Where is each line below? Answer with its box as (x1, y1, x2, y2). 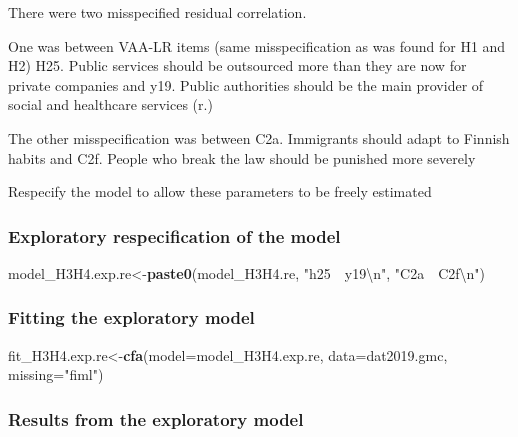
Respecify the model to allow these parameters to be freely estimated (8, 181, 432, 202)
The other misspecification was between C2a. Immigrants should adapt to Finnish (8, 127, 510, 148)
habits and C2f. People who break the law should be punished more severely (8, 147, 476, 168)
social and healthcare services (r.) (8, 94, 213, 115)
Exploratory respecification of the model (8, 223, 341, 248)
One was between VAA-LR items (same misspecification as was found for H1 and (8, 35, 506, 56)
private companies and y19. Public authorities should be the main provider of (8, 74, 484, 95)
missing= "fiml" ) (8, 364, 104, 385)
